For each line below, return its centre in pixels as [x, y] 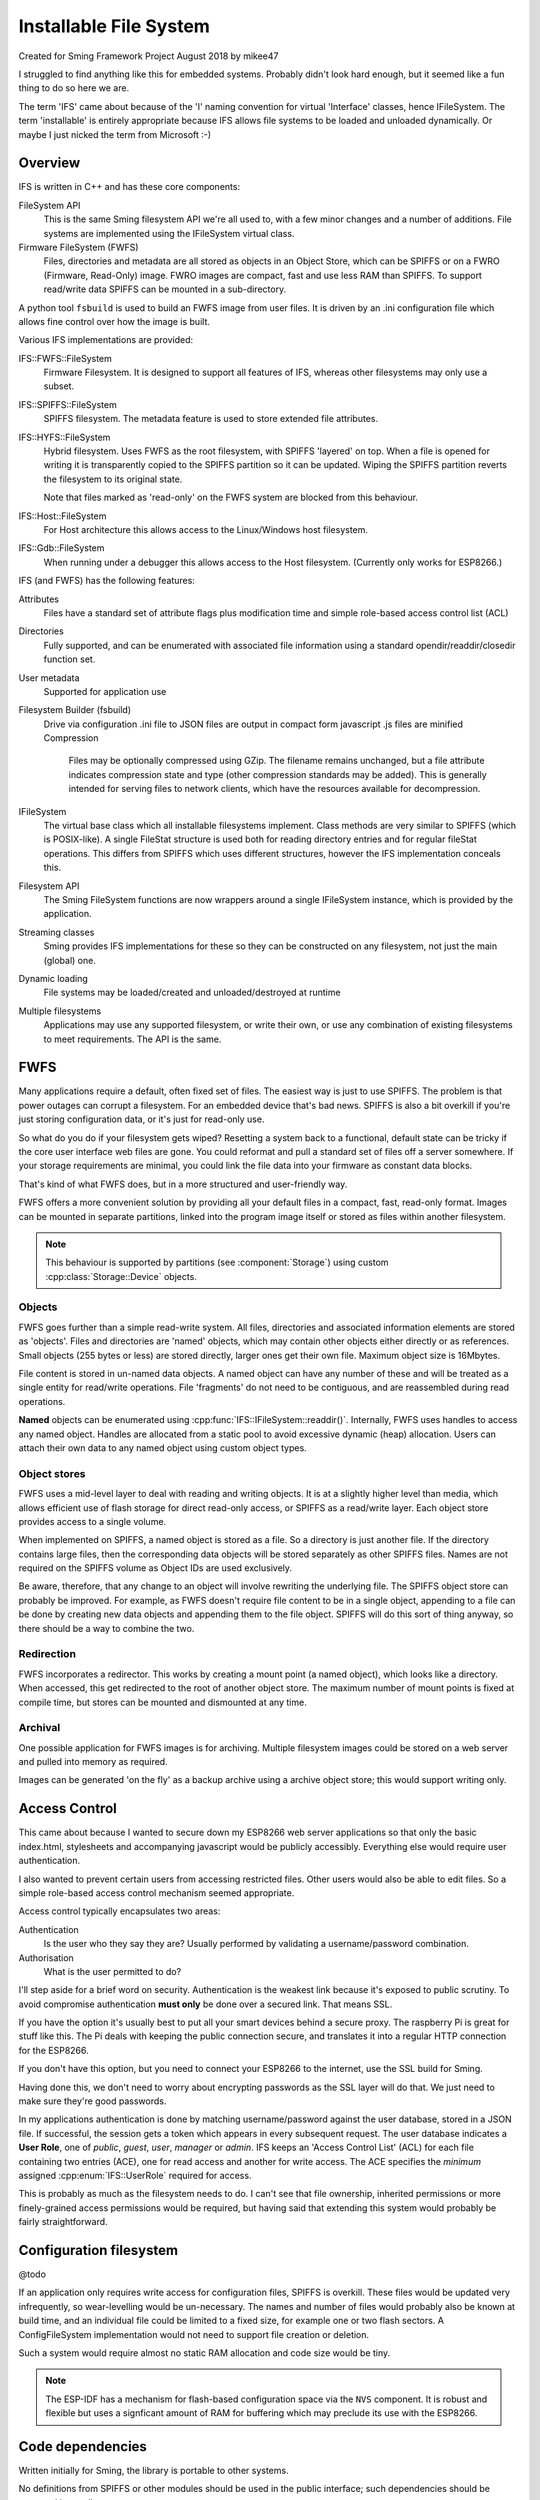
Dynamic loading [53, 978]
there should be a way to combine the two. [106, 1628]
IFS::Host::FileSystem [62, 516]
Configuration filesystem [98, 2250]
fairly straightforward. [63, 2222]
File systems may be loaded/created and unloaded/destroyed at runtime [192, 992]
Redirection [47, 1654]
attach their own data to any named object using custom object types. [162, 1447]
